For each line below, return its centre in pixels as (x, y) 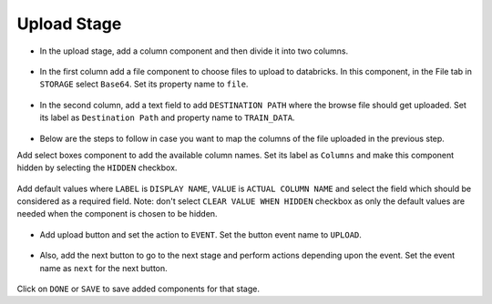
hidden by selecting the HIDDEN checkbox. (97, 167)
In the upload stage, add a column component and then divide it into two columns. (194, 51)
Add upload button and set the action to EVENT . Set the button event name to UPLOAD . (200, 234)
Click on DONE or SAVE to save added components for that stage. (138, 289)
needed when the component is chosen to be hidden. (117, 214)
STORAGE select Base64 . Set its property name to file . (144, 84)
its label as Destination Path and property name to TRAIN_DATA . (167, 117)
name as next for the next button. (103, 268)
